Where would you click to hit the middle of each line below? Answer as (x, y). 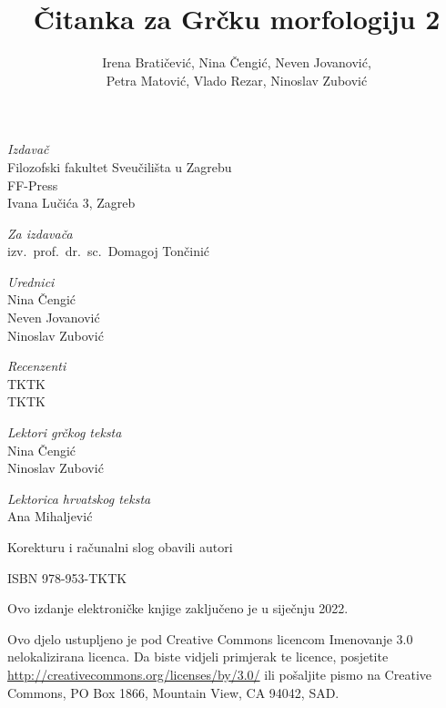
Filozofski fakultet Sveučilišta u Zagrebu (120, 166)
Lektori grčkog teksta (65, 432)
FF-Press (33, 185)
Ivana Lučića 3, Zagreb (71, 203)
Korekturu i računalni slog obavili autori (120, 547)
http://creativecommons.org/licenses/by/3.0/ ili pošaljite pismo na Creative (219, 674)
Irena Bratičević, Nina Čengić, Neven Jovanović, (237, 62)
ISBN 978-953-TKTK (67, 577)
